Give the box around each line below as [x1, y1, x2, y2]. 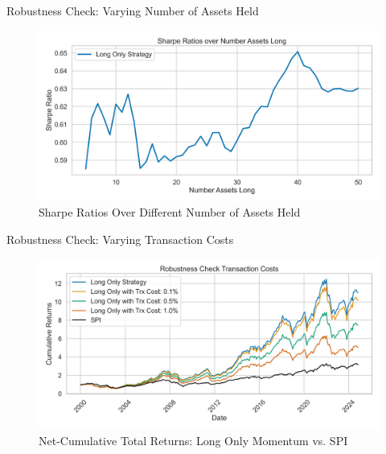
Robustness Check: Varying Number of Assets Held [6, 2, 259, 19]
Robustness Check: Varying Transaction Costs [6, 230, 234, 247]
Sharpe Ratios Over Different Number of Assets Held [39, 204, 301, 221]
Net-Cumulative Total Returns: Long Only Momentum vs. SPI [39, 431, 348, 448]
